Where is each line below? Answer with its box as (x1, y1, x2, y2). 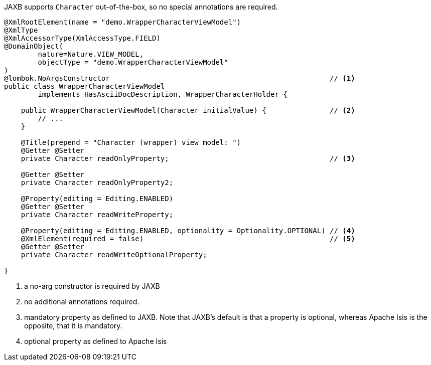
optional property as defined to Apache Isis (24, 337, 167, 345)
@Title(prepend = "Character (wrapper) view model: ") (21, 138, 241, 146)
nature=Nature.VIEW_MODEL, (38, 50, 144, 58)
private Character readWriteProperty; (21, 211, 174, 219)
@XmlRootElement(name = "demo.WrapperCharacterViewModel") (4, 18, 241, 26)
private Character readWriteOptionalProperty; (21, 251, 207, 259)
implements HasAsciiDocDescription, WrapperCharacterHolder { (38, 90, 288, 98)
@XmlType (4, 26, 38, 34)
